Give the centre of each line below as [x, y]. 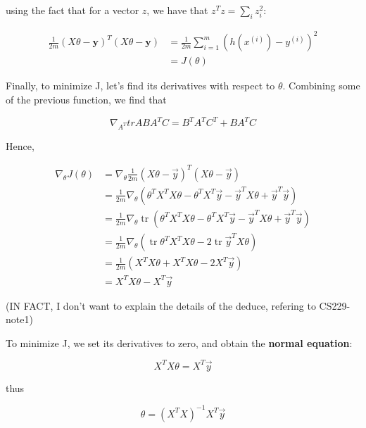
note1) [19, 319]
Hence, [20, 145]
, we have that [177, 10]
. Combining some [321, 86]
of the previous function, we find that [86, 99]
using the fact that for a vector [72, 10]
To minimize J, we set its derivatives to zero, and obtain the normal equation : [179, 342]
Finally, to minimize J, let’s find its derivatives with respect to [140, 86]
